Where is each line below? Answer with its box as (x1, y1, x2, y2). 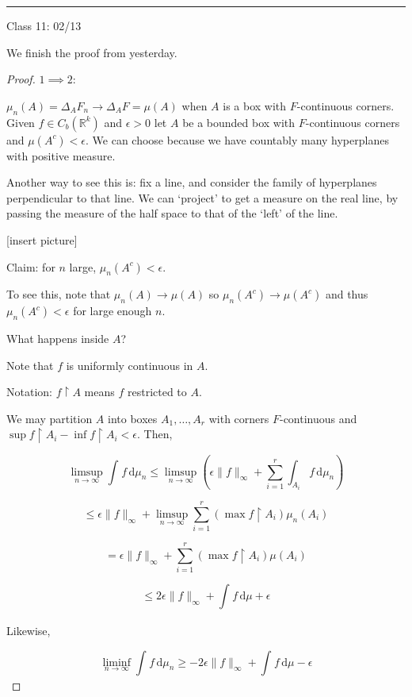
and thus (325, 286, 368, 302)
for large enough (73, 302, 152, 319)
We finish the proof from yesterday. (6, 44, 177, 60)
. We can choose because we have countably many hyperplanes (86, 131, 389, 148)
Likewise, (6, 622, 51, 639)
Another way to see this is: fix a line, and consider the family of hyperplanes (6, 174, 377, 191)
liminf (102, 657, 131, 668)
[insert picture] (6, 231, 78, 248)
